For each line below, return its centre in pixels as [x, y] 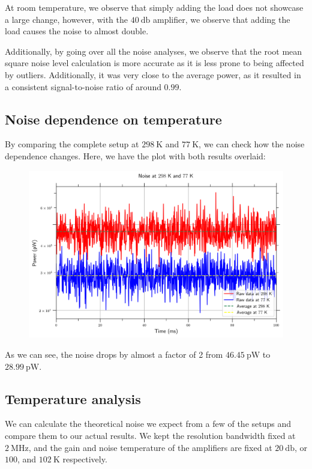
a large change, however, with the [67, 19]
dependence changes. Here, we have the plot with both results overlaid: [135, 155]
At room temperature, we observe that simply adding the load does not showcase [154, 7]
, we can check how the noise [252, 144]
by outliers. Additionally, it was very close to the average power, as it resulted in [153, 74]
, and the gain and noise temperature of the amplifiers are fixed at [150, 447]
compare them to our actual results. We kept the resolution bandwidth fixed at [150, 435]
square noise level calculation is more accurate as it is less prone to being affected [154, 63]
